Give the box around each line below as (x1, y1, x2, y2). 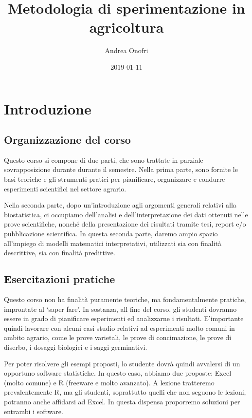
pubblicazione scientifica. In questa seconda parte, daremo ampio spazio (4, 228, 218, 239)
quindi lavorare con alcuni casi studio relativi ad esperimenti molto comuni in (4, 323, 235, 333)
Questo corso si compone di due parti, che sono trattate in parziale (4, 154, 203, 165)
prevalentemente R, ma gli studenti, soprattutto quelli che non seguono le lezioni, (4, 387, 246, 397)
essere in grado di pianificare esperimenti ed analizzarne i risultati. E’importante (4, 313, 244, 323)
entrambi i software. (4, 406, 63, 416)
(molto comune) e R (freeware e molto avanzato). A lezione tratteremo (4, 377, 215, 387)
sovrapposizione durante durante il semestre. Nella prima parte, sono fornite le (4, 164, 238, 174)
